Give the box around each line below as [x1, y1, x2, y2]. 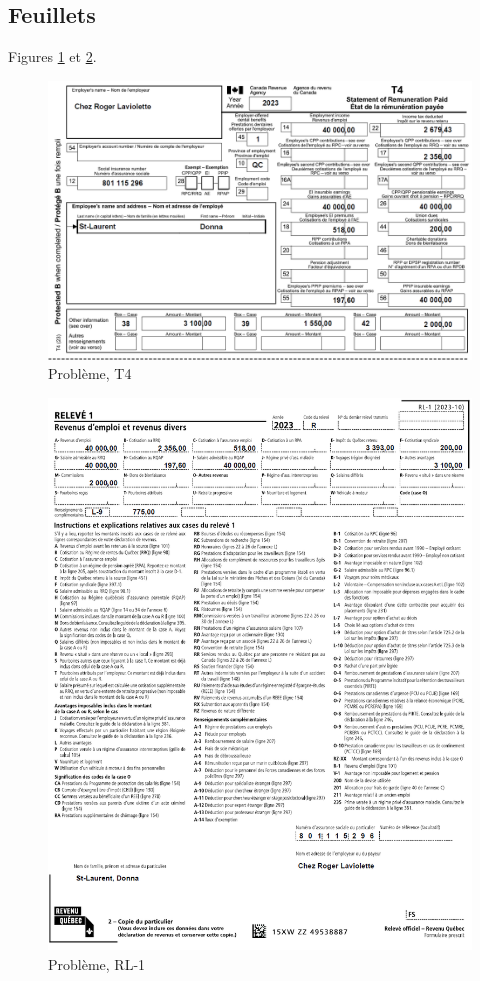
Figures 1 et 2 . [8, 46, 97, 67]
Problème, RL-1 [48, 954, 146, 975]
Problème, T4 [48, 363, 132, 384]
